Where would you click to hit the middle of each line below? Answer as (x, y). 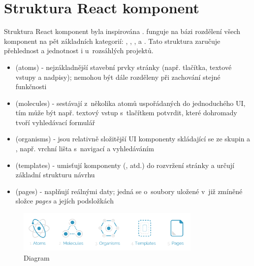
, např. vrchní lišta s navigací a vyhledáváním (85, 149)
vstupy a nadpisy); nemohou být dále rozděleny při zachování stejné (118, 77)
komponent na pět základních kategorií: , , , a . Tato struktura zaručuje (112, 41)
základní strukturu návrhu (55, 175)
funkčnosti (31, 86)
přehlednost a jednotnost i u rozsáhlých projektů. (79, 50)
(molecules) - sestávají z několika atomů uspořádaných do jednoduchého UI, (130, 103)
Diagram (37, 257)
